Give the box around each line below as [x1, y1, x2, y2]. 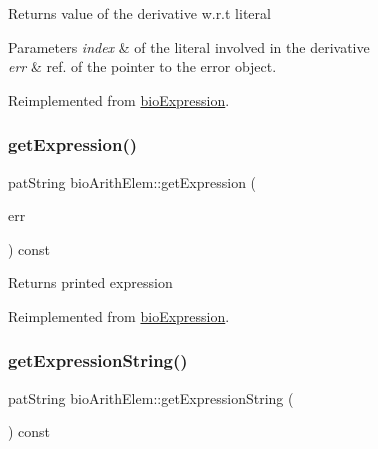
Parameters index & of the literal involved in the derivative [8, 36, 370, 57]
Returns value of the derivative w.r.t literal [8, 3, 271, 23]
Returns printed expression [8, 272, 173, 293]
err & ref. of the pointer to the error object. [8, 56, 277, 77]
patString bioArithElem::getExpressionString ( [8, 387, 294, 408]
